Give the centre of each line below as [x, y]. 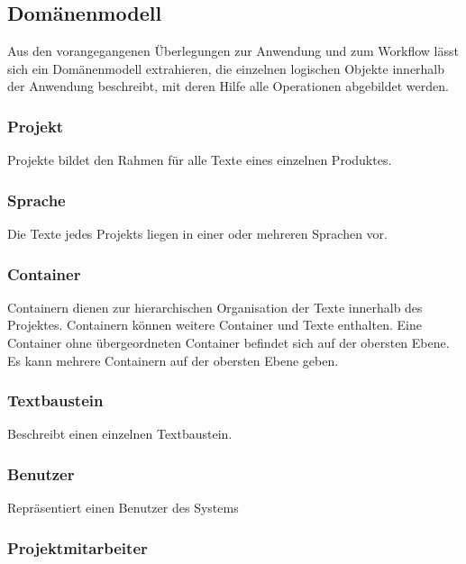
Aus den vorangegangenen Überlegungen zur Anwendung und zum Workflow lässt [233, 51]
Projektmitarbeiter [78, 547]
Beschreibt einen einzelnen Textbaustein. [120, 434]
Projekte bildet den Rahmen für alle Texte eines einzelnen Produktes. [200, 160]
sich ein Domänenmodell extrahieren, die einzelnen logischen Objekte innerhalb [226, 68]
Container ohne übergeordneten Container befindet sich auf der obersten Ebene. [228, 343]
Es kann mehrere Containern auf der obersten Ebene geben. [173, 360]
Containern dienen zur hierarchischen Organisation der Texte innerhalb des [215, 307]
